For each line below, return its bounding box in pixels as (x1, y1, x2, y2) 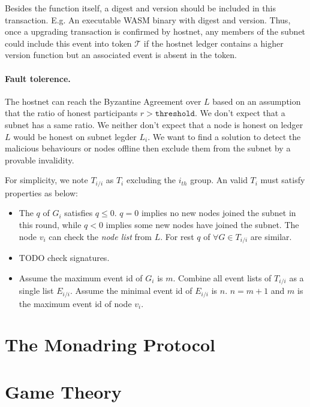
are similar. (250, 230, 292, 242)
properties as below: (5, 186, 78, 199)
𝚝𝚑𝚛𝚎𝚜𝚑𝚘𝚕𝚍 (155, 110, 195, 119)
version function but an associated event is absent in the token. (5, 48, 237, 61)
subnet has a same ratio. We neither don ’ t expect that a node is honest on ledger (5, 118, 303, 130)
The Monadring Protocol (5, 332, 216, 357)
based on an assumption (212, 95, 301, 107)
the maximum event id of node (19, 297, 132, 309)
